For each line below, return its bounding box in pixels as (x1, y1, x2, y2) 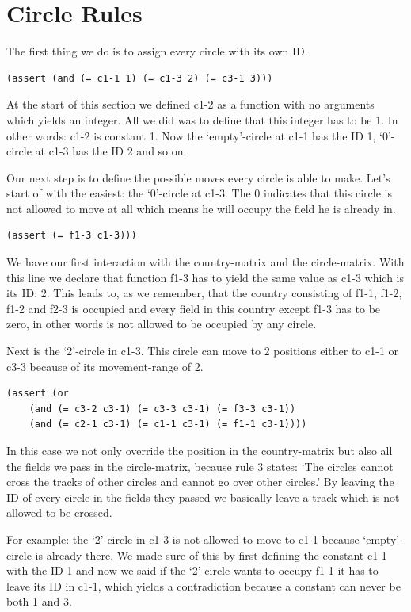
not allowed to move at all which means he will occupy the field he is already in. (6, 200, 396, 216)
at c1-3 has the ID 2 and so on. (35, 143, 187, 159)
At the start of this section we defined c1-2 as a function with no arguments (6, 96, 375, 113)
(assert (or (6, 388, 69, 400)
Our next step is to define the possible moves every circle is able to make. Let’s (6, 169, 390, 186)
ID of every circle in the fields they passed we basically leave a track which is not (6, 488, 400, 505)
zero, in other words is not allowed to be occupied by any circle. (6, 316, 317, 332)
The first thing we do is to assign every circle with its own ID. (6, 43, 308, 59)
